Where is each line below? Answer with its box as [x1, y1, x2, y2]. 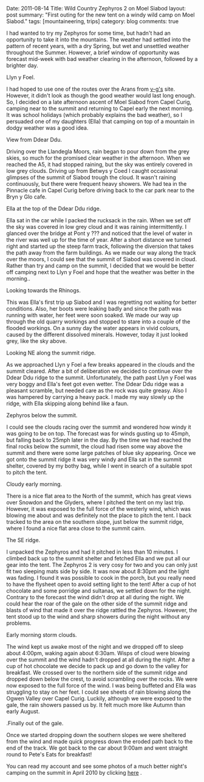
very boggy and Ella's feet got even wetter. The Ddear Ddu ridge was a [6, 381, 184, 387]
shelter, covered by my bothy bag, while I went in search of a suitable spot [6, 462, 192, 470]
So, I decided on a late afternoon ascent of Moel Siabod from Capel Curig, [6, 99, 192, 105]
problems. [6, 619, 32, 627]
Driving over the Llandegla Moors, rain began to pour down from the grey [6, 148, 189, 155]
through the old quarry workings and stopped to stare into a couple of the [6, 318, 191, 325]
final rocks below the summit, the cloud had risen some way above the [6, 443, 183, 450]
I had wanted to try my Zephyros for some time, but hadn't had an [6, 29, 171, 37]
